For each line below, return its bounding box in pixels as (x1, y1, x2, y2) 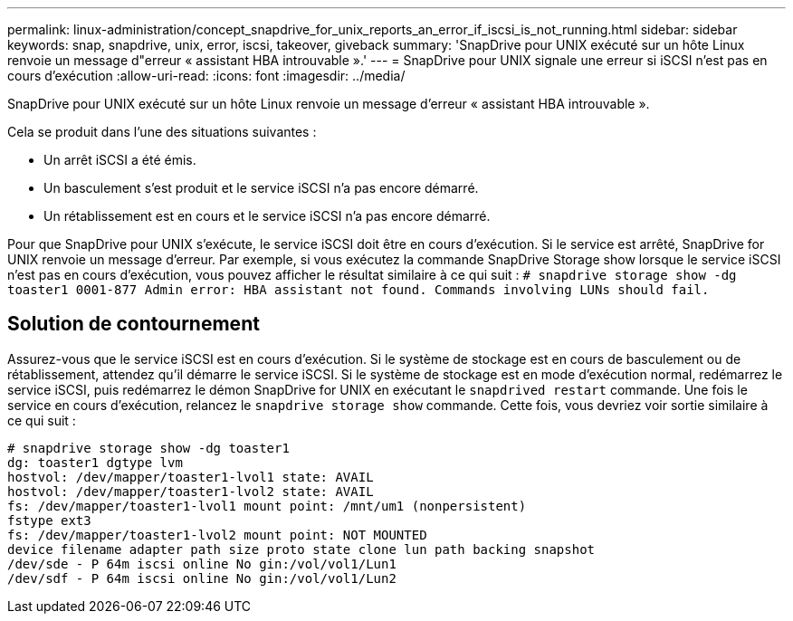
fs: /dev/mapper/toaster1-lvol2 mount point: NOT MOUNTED (7, 527, 427, 542)
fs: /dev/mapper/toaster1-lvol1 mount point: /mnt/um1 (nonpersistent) (7, 498, 527, 513)
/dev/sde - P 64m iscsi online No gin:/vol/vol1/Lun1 (7, 556, 396, 571)
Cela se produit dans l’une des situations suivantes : (7, 124, 317, 139)
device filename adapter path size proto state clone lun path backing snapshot (7, 541, 596, 557)
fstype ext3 (7, 512, 91, 528)
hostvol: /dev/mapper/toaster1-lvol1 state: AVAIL (7, 469, 374, 484)
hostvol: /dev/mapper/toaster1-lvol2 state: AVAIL (7, 483, 374, 499)
